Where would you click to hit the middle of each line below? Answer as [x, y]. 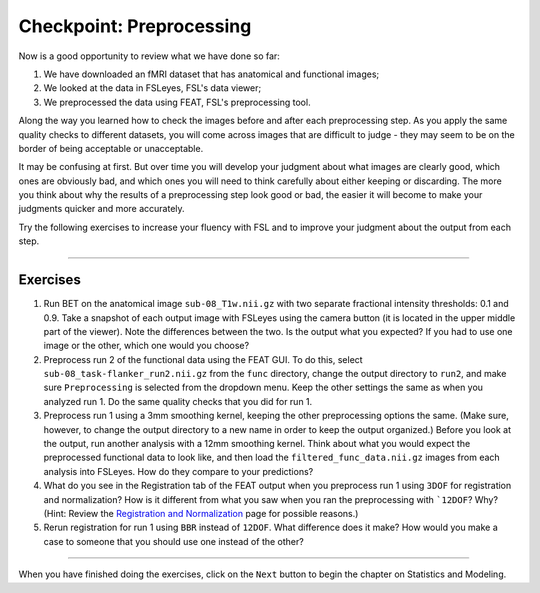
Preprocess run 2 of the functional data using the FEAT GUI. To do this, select [203, 359]
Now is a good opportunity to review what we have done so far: [149, 56]
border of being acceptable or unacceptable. [111, 148]
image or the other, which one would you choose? [146, 346]
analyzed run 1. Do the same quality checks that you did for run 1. [178, 401]
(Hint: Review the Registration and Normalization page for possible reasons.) [201, 513]
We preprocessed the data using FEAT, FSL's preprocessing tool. [177, 102]
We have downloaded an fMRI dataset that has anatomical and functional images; [211, 74]
